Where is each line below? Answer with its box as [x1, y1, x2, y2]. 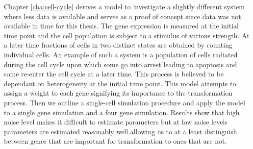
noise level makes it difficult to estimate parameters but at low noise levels [4, 117, 228, 127]
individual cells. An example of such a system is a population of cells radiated [4, 49, 238, 59]
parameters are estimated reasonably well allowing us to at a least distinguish [4, 126, 237, 136]
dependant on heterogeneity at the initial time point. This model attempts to [4, 78, 236, 88]
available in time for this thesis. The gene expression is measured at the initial [4, 21, 239, 31]
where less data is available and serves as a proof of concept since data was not [4, 11, 241, 21]
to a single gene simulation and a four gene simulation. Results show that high [4, 107, 240, 117]
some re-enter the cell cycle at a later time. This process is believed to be [4, 69, 224, 79]
